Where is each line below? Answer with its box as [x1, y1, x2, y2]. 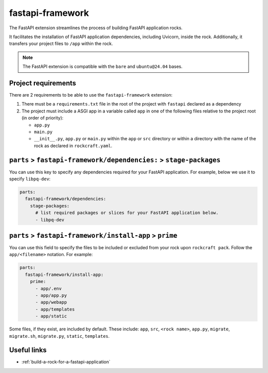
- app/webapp [35, 300, 67, 305]
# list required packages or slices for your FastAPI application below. [35, 210, 219, 215]
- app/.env [35, 285, 62, 291]
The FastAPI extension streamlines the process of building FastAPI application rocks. [9, 25, 183, 31]
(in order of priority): [21, 115, 64, 121]
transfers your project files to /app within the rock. [9, 41, 113, 47]
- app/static [35, 314, 67, 319]
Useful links [9, 346, 47, 354]
